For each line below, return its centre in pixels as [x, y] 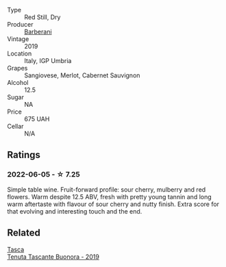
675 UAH [37, 119]
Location [20, 53]
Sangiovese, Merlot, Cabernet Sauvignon [82, 75]
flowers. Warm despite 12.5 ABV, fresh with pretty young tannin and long [110, 196]
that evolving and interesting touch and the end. [75, 211]
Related [24, 233]
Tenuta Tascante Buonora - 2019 [53, 257]
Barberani [38, 31]
